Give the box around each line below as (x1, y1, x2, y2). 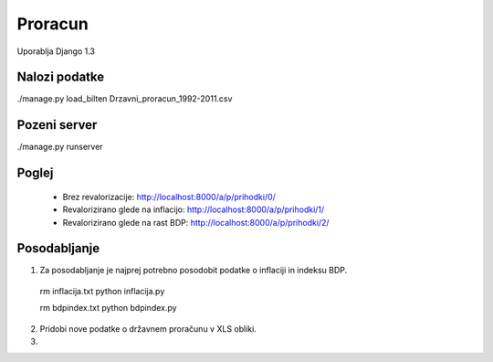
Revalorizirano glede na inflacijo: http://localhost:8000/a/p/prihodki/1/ (62, 204, 325, 215)
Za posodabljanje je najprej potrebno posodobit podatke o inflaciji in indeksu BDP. (39, 265, 348, 276)
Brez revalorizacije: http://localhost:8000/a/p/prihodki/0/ (62, 191, 276, 202)
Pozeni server (16, 117, 98, 133)
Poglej (16, 165, 54, 181)
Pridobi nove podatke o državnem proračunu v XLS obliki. (39, 323, 257, 334)
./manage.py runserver (16, 142, 104, 153)
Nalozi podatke (16, 69, 105, 85)
